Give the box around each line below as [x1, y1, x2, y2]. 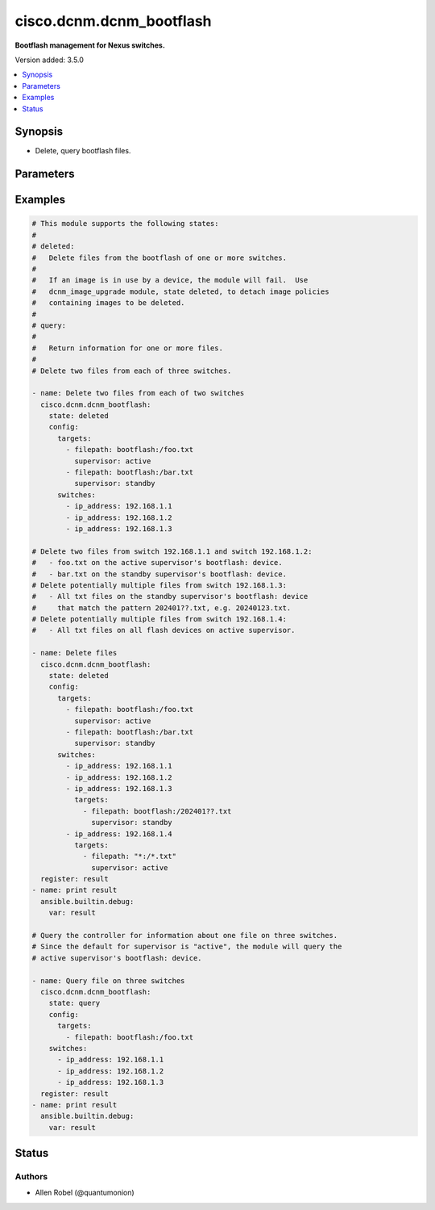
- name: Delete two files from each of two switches [31, 388, 245, 398]
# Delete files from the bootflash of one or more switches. [31, 253, 288, 262]
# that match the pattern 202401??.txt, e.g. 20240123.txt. [31, 603, 292, 613]
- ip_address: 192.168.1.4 [65, 829, 172, 839]
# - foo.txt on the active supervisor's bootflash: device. [31, 558, 283, 567]
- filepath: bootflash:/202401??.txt [82, 806, 232, 815]
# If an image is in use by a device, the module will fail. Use [31, 275, 309, 285]
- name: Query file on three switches [31, 976, 185, 985]
